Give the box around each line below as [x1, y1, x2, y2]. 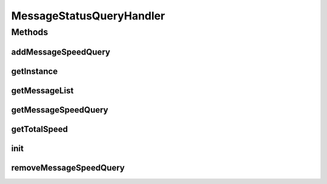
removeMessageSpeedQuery [11, 162, 125, 172]
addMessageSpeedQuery [11, 47, 110, 57]
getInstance [11, 66, 58, 76]
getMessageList [11, 85, 74, 96]
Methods [11, 27, 48, 38]
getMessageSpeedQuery [11, 105, 108, 115]
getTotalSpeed [11, 124, 68, 134]
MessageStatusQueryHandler [11, 9, 165, 22]
